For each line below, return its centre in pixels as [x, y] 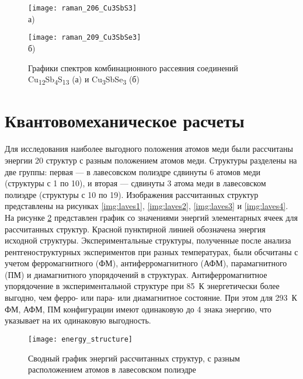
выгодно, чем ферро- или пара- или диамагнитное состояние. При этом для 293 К [151, 298]
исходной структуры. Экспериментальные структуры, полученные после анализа [148, 240]
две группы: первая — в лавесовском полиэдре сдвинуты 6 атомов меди [133, 171]
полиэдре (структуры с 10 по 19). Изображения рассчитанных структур [132, 194]
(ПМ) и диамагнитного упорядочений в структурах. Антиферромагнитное [136, 274]
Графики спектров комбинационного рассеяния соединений [133, 67]
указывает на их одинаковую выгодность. [78, 320]
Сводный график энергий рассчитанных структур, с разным [134, 358]
